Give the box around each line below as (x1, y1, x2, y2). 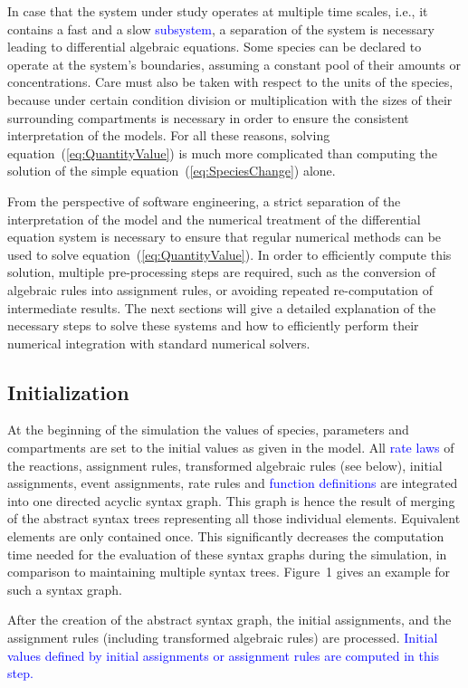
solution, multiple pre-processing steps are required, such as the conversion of (7, 263, 435, 282)
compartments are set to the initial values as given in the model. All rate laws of (7, 438, 454, 457)
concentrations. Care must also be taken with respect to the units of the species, (7, 72, 454, 91)
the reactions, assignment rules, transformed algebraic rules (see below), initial (7, 455, 443, 474)
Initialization (7, 377, 129, 406)
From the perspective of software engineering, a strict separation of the (7, 191, 401, 210)
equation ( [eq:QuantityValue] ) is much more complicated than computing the (7, 143, 437, 162)
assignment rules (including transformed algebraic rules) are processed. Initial (7, 628, 438, 647)
